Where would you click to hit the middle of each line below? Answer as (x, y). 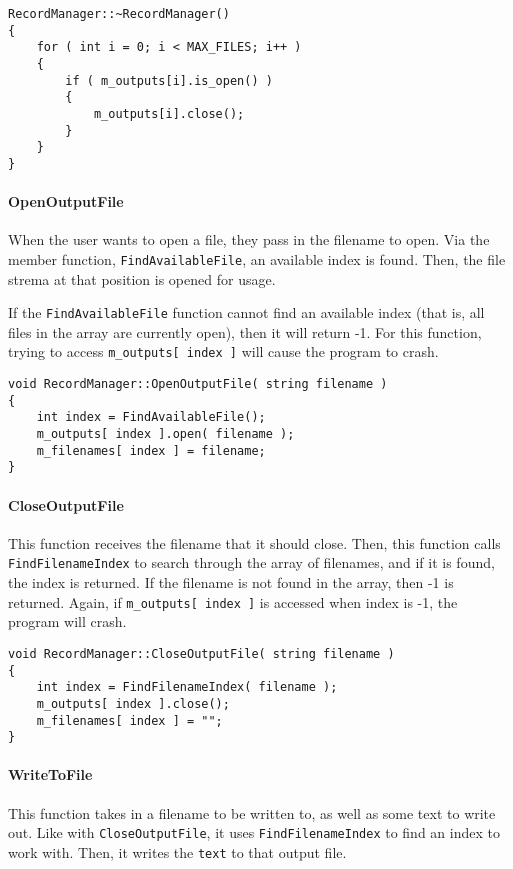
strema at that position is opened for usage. (142, 278)
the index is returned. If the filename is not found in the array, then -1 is (231, 582)
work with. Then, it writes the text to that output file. (177, 851)
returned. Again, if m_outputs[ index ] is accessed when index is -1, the (233, 601)
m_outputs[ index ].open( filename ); (165, 434)
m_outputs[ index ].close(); (133, 703)
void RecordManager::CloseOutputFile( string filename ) (201, 653)
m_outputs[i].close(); (169, 113)
